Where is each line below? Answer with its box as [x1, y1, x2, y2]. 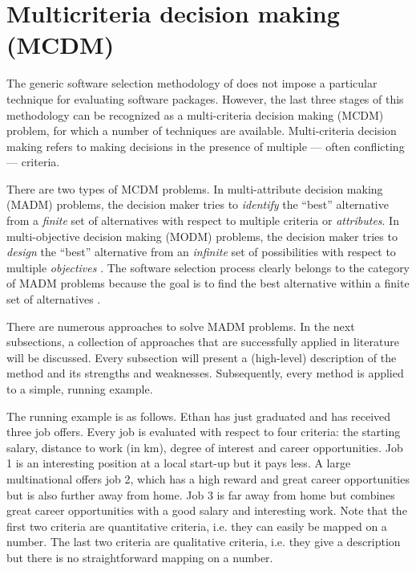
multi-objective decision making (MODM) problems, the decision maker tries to [6, 227, 398, 244]
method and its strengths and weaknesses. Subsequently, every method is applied [6, 365, 404, 381]
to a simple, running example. [6, 381, 153, 397]
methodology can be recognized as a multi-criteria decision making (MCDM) [6, 106, 384, 123]
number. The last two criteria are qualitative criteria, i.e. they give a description [6, 533, 401, 550]
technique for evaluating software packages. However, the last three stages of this [6, 90, 404, 107]
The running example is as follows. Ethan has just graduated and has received [6, 407, 391, 424]
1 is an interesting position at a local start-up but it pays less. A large [6, 455, 351, 471]
